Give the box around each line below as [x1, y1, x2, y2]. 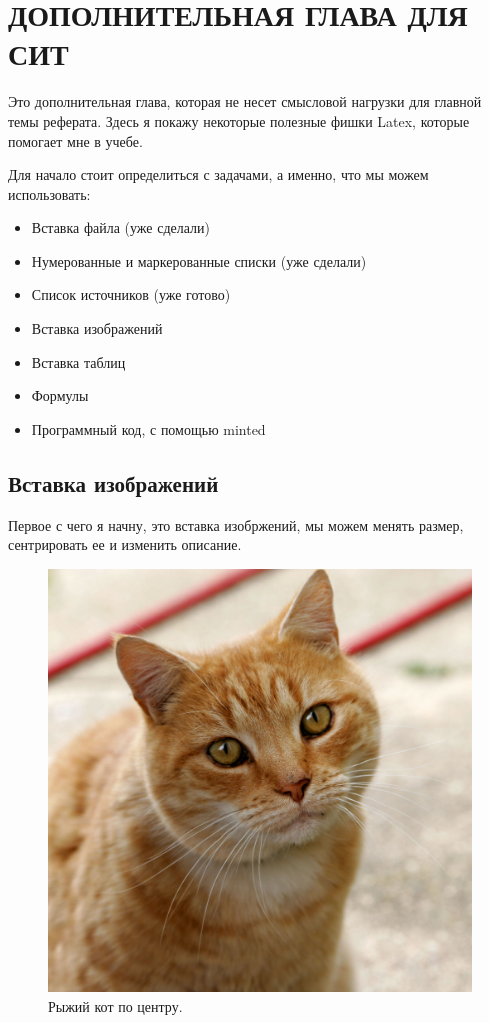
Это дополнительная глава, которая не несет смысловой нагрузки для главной [8, 91, 482, 112]
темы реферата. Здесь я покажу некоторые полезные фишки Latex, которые [8, 110, 470, 131]
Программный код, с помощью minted [31, 418, 266, 439]
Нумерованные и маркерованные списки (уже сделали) [31, 250, 367, 271]
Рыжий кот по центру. [48, 995, 183, 1016]
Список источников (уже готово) [31, 284, 231, 305]
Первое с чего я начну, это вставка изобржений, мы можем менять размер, [8, 514, 464, 535]
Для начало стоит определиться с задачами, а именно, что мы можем [8, 164, 429, 185]
